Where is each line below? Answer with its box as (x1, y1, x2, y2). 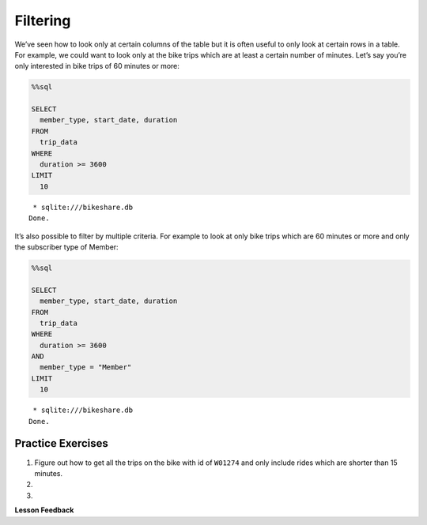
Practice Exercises (14, 437, 108, 450)
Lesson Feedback (14, 505, 74, 515)
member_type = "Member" (40, 363, 132, 372)
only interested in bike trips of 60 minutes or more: (14, 62, 179, 71)
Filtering (14, 12, 71, 29)
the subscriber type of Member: (14, 242, 119, 252)
